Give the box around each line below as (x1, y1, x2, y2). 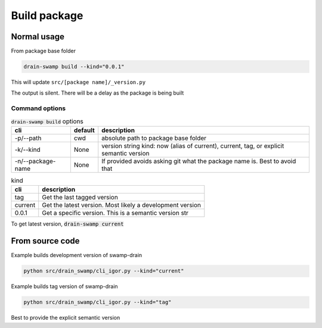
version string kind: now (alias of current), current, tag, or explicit (101, 142, 284, 150)
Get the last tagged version (42, 193, 119, 202)
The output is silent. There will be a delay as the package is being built (11, 89, 184, 96)
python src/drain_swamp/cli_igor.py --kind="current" (23, 268, 184, 274)
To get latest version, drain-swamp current (11, 220, 124, 227)
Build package (11, 9, 83, 22)
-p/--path (14, 134, 42, 142)
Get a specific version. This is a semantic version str (42, 209, 189, 217)
